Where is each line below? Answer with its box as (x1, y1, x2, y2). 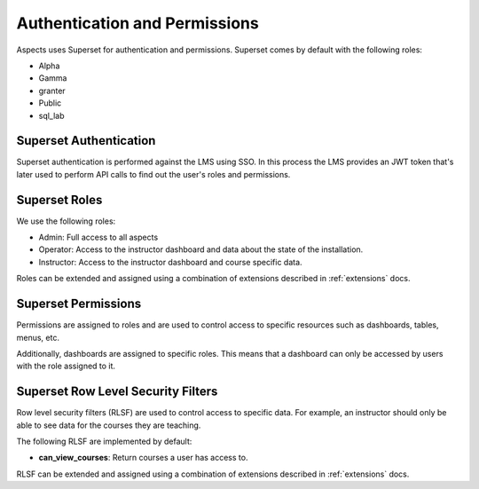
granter (38, 85, 66, 96)
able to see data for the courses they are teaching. (16, 420, 201, 430)
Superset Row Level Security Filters (16, 384, 218, 399)
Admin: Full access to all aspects (38, 232, 159, 243)
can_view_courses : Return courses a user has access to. (38, 453, 248, 463)
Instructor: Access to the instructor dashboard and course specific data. (38, 256, 302, 267)
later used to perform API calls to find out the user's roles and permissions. (16, 169, 291, 179)
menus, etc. (16, 332, 59, 343)
